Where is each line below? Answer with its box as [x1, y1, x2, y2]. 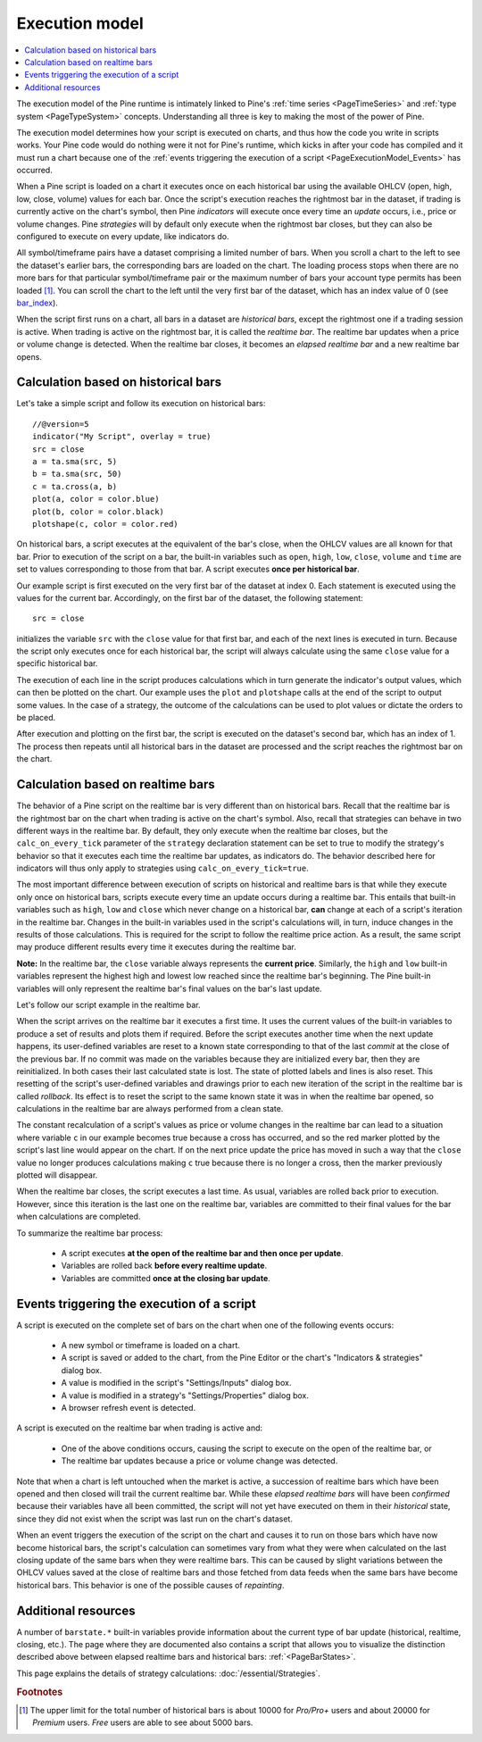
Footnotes [16, 1686, 63, 1698]
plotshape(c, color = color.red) [32, 519, 179, 529]
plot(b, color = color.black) [32, 506, 165, 517]
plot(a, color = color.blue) [32, 494, 160, 504]
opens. [16, 351, 42, 362]
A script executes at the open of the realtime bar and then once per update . [61, 1248, 344, 1258]
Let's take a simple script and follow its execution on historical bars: [16, 398, 266, 409]
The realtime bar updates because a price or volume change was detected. [61, 1455, 338, 1466]
